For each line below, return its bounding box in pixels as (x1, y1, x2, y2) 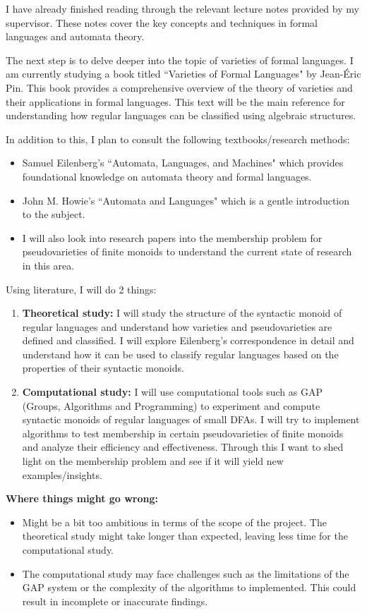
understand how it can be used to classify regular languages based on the (22, 346, 339, 361)
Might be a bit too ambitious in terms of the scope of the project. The (22, 514, 327, 529)
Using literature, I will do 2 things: (6, 281, 157, 296)
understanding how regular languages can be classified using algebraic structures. (6, 108, 356, 123)
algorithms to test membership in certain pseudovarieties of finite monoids (22, 425, 344, 440)
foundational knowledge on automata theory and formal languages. (22, 169, 312, 183)
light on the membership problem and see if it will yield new (22, 454, 284, 468)
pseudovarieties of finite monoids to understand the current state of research (22, 244, 352, 259)
